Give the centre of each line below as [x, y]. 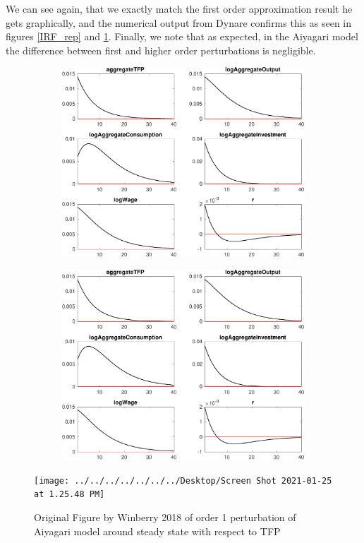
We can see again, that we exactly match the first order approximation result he [179, 8]
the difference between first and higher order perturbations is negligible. [161, 50]
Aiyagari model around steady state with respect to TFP [157, 531]
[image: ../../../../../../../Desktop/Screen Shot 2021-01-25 [183, 481]
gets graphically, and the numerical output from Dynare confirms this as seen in [179, 22]
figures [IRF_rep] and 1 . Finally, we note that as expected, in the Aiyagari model [182, 36]
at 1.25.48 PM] [69, 495]
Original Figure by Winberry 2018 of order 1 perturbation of [165, 517]
